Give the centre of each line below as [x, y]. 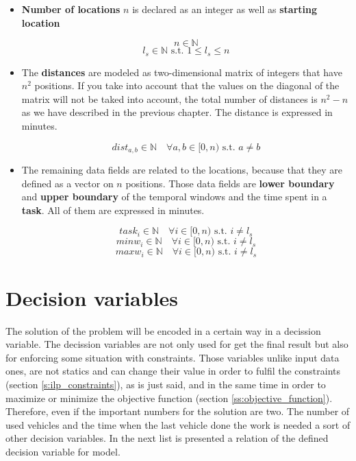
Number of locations [71, 9]
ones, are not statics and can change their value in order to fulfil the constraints [173, 371]
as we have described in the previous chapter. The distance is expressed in [177, 112]
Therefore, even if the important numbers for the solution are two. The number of [178, 411]
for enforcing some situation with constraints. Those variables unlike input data [173, 357]
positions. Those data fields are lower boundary [230, 183]
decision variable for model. [63, 451]
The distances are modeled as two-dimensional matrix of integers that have [182, 72]
